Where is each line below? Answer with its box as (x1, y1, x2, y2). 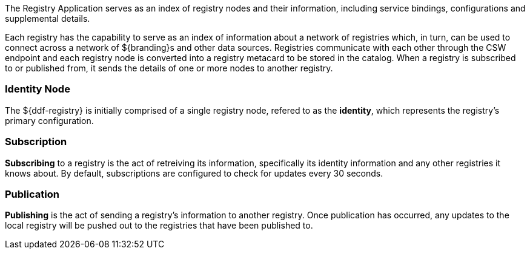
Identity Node (5, 83, 70, 96)
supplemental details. (5, 13, 90, 24)
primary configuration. (5, 115, 94, 126)
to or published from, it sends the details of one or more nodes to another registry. (5, 63, 333, 73)
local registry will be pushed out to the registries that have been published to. (5, 220, 313, 231)
